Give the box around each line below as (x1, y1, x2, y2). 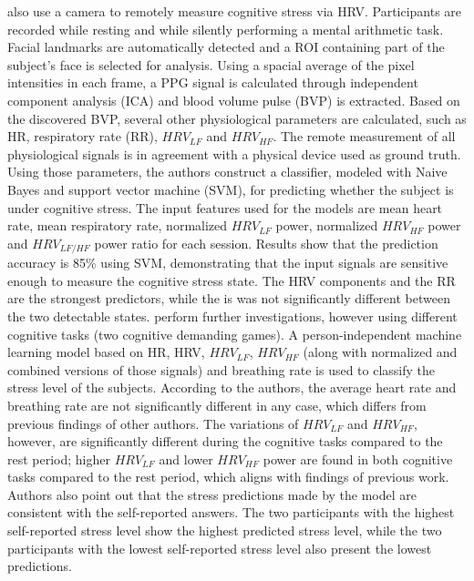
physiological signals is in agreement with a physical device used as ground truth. (7, 144, 461, 163)
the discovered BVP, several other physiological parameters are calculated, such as (7, 108, 467, 127)
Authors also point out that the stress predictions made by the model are (7, 484, 417, 504)
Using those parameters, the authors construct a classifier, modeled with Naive (7, 162, 448, 181)
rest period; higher (7, 449, 110, 468)
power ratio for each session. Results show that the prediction (94, 233, 438, 252)
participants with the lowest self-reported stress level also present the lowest (7, 538, 432, 557)
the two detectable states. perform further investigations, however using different (7, 306, 458, 325)
